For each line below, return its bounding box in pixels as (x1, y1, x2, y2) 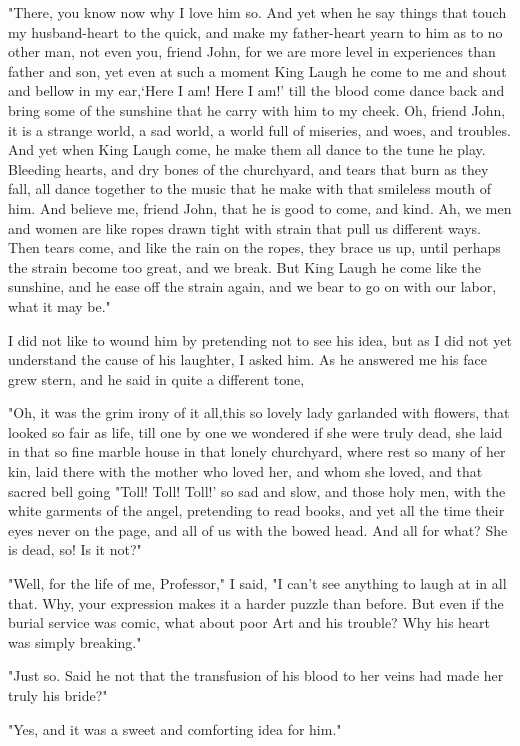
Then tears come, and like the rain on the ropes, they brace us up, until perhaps (8, 237, 501, 258)
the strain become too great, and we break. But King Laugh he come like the (8, 256, 482, 277)
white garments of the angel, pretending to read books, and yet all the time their (8, 500, 505, 521)
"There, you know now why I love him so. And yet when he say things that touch (8, 2, 507, 22)
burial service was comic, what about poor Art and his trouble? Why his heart (8, 612, 491, 633)
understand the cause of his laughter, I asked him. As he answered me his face (8, 349, 487, 370)
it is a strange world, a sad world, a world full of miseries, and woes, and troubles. (8, 119, 511, 140)
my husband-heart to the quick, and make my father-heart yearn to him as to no (8, 21, 503, 42)
